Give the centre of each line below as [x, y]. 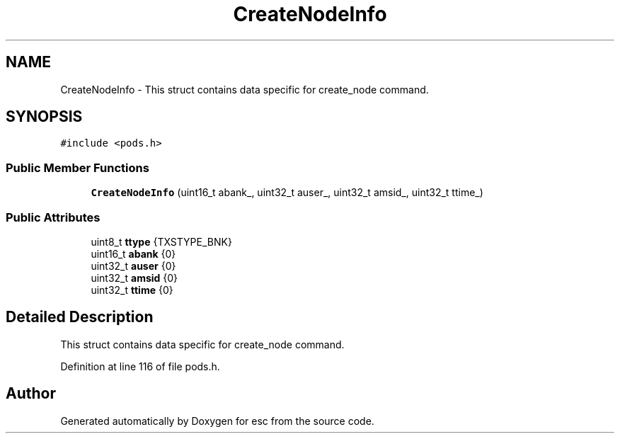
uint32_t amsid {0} [134, 278]
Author [31, 394]
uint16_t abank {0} [133, 253]
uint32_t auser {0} [133, 266]
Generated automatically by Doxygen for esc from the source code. [217, 421]
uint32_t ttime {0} [132, 290]
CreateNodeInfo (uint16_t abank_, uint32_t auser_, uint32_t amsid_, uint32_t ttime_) [287, 193]
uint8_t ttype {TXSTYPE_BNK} [161, 241]
